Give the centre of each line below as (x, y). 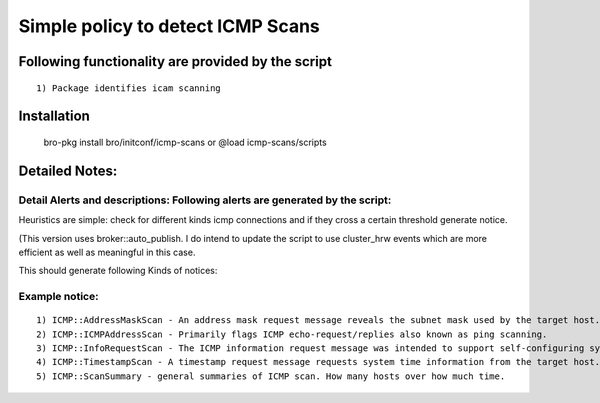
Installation (54, 116)
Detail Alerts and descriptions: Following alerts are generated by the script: (205, 200)
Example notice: (58, 297)
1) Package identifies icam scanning (129, 88)
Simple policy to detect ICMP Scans (169, 26)
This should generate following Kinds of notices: (118, 271)
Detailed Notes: (68, 170)
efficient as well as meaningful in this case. (107, 252)
